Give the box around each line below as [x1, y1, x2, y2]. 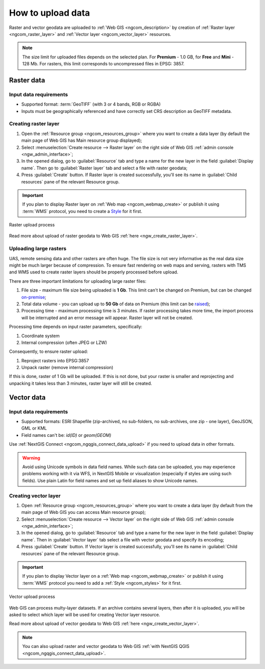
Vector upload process [9, 594, 55, 600]
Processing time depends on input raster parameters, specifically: [9, 324, 142, 330]
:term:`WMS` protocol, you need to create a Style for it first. [22, 208, 142, 214]
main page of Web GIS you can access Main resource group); [21, 509, 146, 515]
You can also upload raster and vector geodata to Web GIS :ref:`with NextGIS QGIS [22, 643, 190, 649]
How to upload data [9, 7, 90, 18]
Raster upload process [9, 222, 55, 228]
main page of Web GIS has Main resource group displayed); [21, 137, 142, 143]
